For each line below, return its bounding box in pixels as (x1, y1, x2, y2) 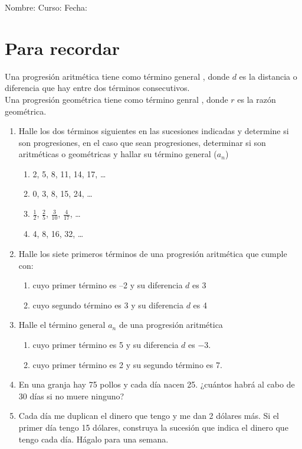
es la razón (237, 93, 276, 105)
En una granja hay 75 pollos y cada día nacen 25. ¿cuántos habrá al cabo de (18, 378, 295, 391)
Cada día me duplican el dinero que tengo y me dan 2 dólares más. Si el (18, 409, 280, 422)
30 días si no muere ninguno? (18, 389, 124, 402)
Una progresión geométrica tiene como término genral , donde (5, 93, 228, 105)
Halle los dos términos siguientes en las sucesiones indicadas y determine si (18, 125, 289, 137)
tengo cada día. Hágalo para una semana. (18, 432, 169, 445)
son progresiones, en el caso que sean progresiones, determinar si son (18, 136, 266, 148)
